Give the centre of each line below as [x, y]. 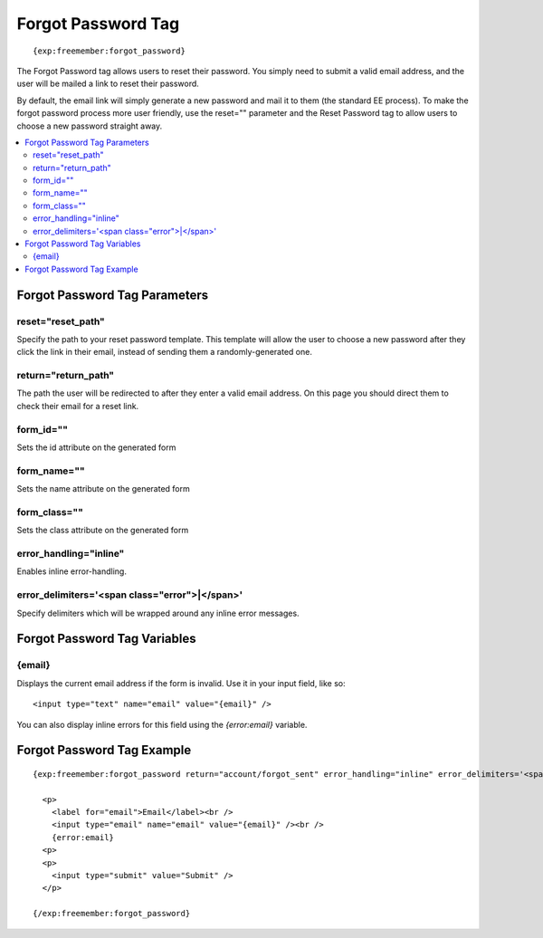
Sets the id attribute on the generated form [96, 447]
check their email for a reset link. [78, 406]
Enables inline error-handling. [71, 571]
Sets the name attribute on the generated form [103, 489]
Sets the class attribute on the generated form [103, 531]
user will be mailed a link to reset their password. [108, 84]
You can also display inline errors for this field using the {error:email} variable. [162, 724]
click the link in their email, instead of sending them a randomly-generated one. [164, 352]
